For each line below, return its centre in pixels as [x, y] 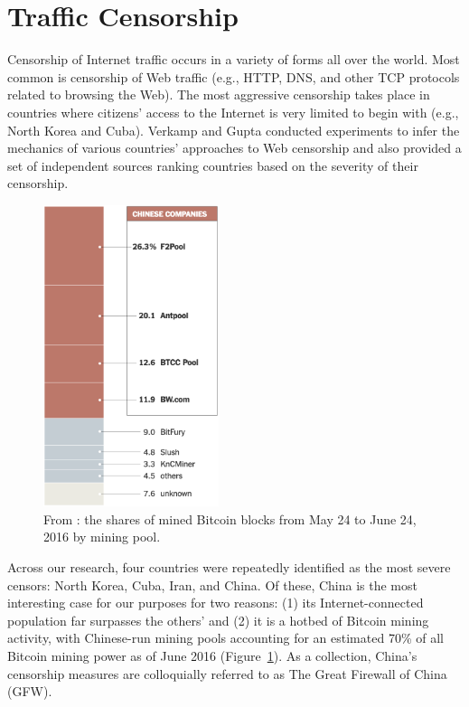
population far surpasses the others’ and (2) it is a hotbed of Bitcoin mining [218, 620]
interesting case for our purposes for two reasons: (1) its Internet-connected [216, 603]
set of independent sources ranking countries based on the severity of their [213, 165]
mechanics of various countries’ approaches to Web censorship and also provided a [234, 148]
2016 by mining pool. [102, 537]
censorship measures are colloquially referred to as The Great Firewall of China [227, 673]
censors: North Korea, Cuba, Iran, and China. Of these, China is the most [212, 584]
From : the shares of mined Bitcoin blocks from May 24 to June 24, [230, 518]
